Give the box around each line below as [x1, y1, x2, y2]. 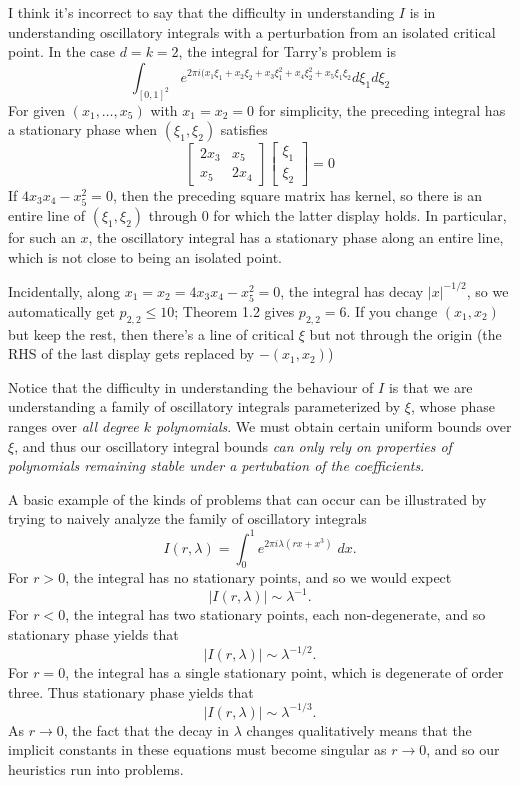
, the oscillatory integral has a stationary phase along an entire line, [88, 227, 504, 248]
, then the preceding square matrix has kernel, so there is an [112, 184, 483, 205]
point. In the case [8, 41, 116, 62]
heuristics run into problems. [8, 758, 184, 779]
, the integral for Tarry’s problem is [178, 41, 396, 62]
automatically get [8, 300, 115, 321]
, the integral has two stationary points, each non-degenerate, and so [65, 604, 486, 625]
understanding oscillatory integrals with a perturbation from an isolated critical [8, 21, 496, 42]
